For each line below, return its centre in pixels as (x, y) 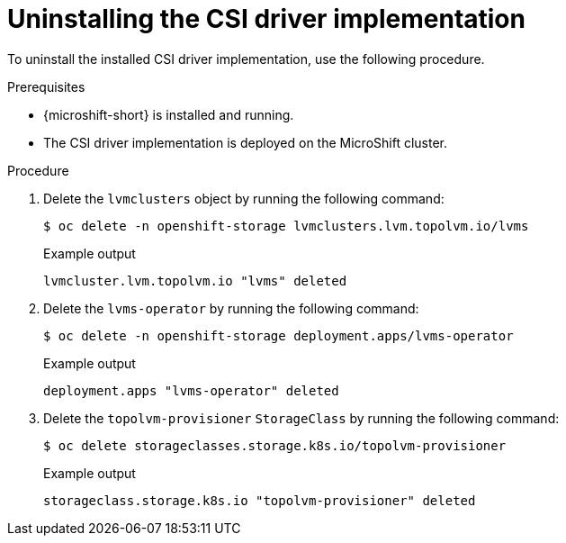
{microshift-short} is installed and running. (169, 114)
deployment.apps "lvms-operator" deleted (191, 390)
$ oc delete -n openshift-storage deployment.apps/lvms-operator (279, 335)
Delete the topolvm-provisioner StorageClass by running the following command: (301, 418)
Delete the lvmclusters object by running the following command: (244, 198)
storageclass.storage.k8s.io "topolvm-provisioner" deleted (260, 500)
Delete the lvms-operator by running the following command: (231, 308)
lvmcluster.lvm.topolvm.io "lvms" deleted (195, 281)
